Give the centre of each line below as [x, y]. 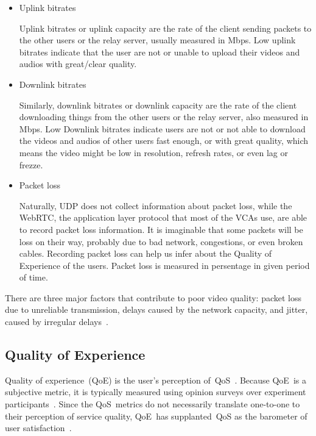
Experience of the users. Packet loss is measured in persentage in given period [164, 265]
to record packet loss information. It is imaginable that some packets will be [161, 229]
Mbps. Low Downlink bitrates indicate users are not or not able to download [162, 128]
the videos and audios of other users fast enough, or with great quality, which [164, 141]
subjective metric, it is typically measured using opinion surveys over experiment [156, 392]
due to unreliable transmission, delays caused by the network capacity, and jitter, [156, 309]
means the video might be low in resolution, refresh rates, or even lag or [153, 152]
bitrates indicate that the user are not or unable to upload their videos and [160, 52]
